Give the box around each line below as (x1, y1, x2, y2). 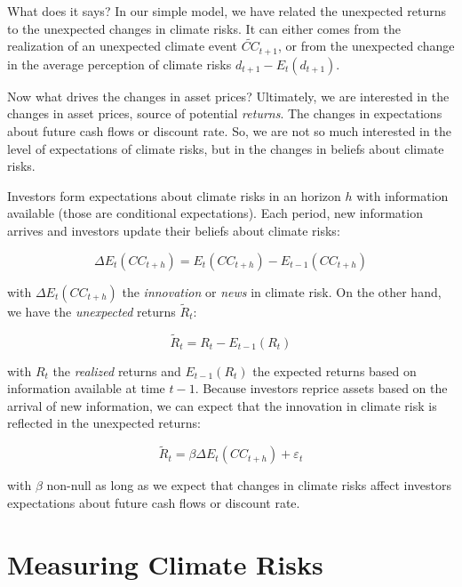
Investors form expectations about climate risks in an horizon (7, 186, 341, 205)
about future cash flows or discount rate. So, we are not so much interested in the (7, 122, 451, 141)
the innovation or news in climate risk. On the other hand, (122, 282, 442, 301)
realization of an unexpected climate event (7, 36, 238, 55)
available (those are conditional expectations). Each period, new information (7, 204, 423, 222)
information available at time (7, 379, 165, 398)
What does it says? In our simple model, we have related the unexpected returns (7, 2, 447, 20)
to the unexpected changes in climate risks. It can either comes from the (7, 19, 401, 37)
